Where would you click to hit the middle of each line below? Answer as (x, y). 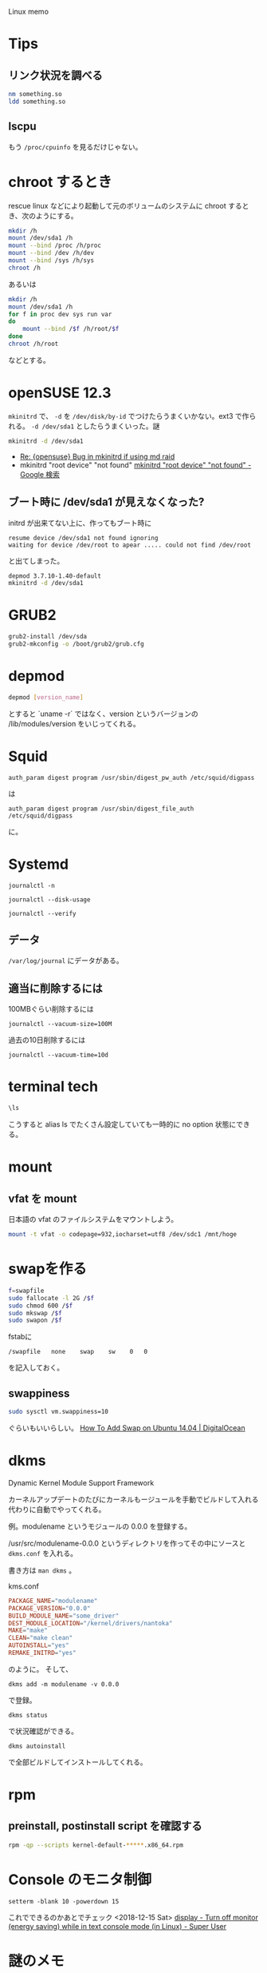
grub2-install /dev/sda (48, 637)
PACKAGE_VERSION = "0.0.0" (49, 1608)
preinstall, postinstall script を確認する (105, 1826)
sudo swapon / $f (35, 1321)
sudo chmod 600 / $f (41, 1306)
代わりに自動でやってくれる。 (57, 1509)
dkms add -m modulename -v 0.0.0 (64, 1684)
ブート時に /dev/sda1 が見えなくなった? (106, 502)
